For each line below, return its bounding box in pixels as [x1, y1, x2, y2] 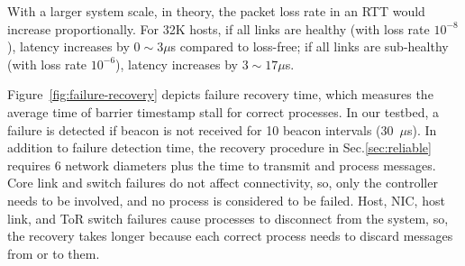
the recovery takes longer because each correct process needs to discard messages [7, 226, 453, 245]
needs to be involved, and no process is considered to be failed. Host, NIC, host [7, 190, 445, 209]
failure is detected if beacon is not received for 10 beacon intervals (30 [7, 120, 394, 139]
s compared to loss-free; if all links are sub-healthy [170, 37, 449, 56]
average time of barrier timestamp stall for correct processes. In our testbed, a [7, 102, 440, 121]
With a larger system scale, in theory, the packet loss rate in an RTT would [7, 2, 425, 20]
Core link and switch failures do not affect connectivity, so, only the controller [7, 173, 438, 192]
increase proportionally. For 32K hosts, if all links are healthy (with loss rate [7, 19, 430, 38]
